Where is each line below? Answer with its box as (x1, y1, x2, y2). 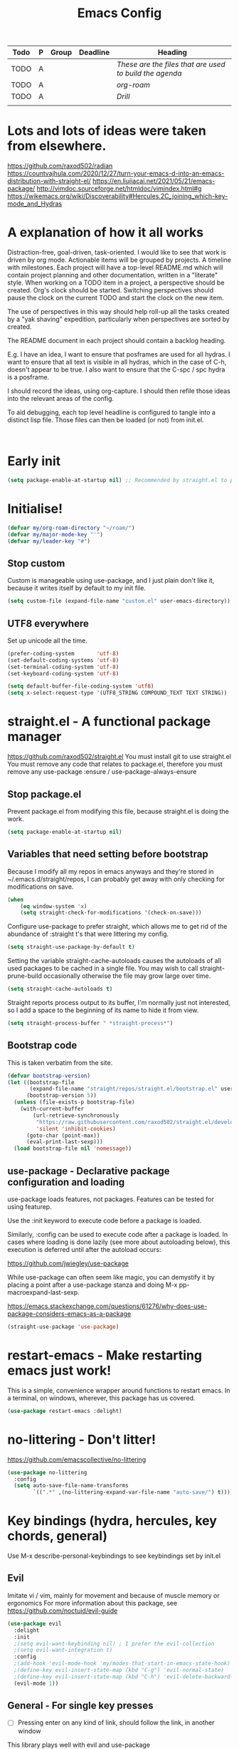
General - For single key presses (7, 1700, 154, 1712)
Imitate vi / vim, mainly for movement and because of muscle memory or (7, 1591, 221, 1599)
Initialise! (7, 501, 63, 517)
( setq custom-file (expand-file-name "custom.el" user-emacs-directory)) (7, 598, 231, 605)
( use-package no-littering (7, 1469, 87, 1476)
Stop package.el (7, 788, 82, 800)
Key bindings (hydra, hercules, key (7, 1513, 217, 1529)
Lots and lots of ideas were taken (7, 123, 206, 139)
